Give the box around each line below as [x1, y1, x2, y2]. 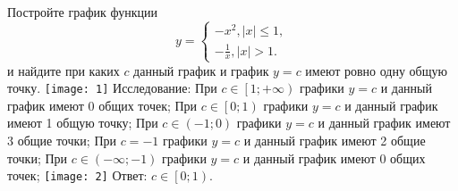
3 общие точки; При [7, 131, 116, 150]
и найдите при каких [7, 61, 120, 79]
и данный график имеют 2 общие [243, 131, 426, 150]
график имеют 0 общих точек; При [7, 95, 198, 114]
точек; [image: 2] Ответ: [7, 166, 148, 185]
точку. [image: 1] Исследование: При [7, 79, 217, 97]
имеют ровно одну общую [305, 61, 447, 79]
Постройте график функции [7, 3, 157, 21]
